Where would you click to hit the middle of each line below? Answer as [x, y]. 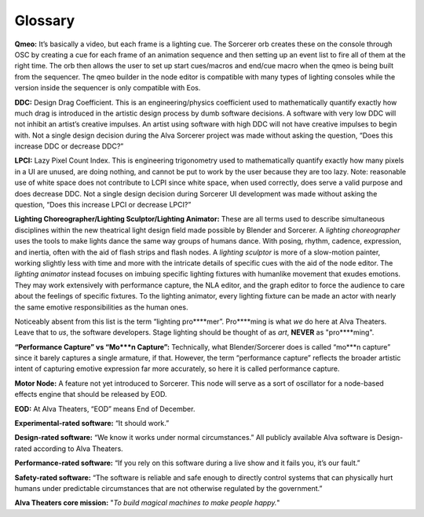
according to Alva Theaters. [78, 449]
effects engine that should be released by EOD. [91, 394]
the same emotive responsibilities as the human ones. [101, 307]
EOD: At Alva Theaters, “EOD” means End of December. [105, 409]
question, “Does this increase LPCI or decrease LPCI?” [103, 205]
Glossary [45, 20]
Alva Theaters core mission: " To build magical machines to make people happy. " [147, 503]
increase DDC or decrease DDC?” [69, 146]
